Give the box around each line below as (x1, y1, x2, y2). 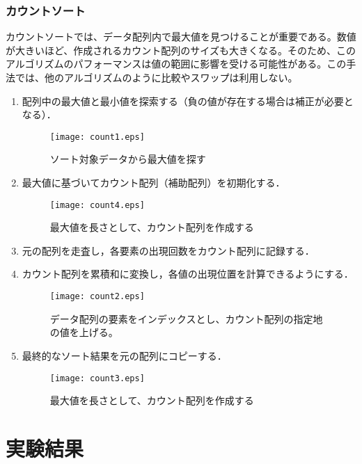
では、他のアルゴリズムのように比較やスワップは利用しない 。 (15, 70, 298, 84)
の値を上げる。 (49, 325, 118, 339)
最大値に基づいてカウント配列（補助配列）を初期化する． (22, 175, 285, 190)
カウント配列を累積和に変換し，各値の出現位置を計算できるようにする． (22, 266, 354, 281)
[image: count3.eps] (49, 373, 145, 383)
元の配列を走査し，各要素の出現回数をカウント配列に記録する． (22, 243, 315, 257)
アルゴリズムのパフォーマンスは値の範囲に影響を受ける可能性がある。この (6, 56, 347, 71)
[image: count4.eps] (49, 200, 145, 210)
